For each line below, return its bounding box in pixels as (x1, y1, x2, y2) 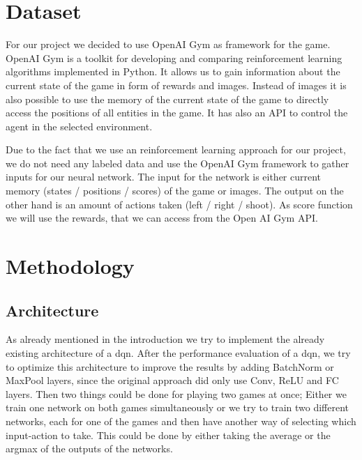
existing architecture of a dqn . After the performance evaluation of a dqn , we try (6, 346, 351, 360)
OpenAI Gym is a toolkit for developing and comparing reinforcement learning (6, 50, 342, 65)
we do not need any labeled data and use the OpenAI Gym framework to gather (6, 155, 349, 170)
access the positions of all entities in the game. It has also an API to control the (6, 105, 348, 120)
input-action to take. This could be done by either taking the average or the (6, 427, 331, 442)
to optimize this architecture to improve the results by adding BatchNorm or (6, 359, 334, 374)
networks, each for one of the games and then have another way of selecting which (6, 413, 356, 428)
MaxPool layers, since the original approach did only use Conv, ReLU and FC (6, 373, 339, 388)
